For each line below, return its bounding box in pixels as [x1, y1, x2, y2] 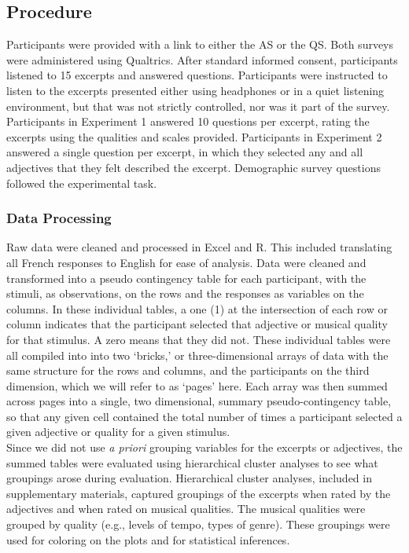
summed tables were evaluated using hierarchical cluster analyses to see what [6, 454, 378, 471]
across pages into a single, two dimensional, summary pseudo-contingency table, [6, 393, 392, 409]
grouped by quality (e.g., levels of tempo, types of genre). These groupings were [6, 516, 390, 533]
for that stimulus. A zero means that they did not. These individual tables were [6, 331, 391, 347]
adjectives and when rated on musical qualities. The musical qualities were [6, 500, 366, 517]
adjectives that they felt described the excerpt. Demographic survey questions [6, 159, 381, 175]
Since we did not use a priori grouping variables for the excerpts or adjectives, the [6, 439, 403, 456]
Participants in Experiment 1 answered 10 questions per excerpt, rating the [6, 113, 370, 130]
